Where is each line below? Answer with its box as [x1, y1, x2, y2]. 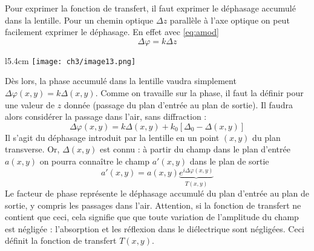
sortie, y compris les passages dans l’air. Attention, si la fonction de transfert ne [5, 198, 301, 211]
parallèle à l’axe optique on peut [169, 13, 290, 26]
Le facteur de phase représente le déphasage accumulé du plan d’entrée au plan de [5, 187, 309, 200]
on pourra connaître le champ [39, 155, 150, 167]
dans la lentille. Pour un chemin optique [5, 13, 154, 26]
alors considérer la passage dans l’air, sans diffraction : [5, 110, 207, 123]
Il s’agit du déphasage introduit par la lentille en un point [5, 131, 220, 143]
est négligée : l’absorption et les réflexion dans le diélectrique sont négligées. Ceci [5, 222, 304, 235]
